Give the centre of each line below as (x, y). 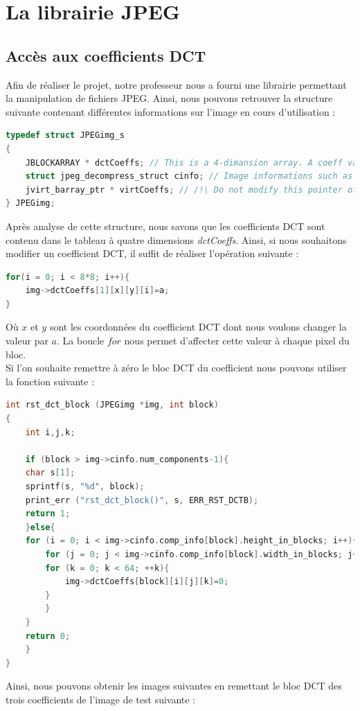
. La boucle (81, 341)
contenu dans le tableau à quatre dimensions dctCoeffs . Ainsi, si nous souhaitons (176, 239)
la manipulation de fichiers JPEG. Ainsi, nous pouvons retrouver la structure (169, 98)
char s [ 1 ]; (50, 473)
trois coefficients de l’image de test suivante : (101, 699)
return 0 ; (48, 636)
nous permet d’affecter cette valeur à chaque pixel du (237, 341)
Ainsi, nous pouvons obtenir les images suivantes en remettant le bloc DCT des (174, 686)
